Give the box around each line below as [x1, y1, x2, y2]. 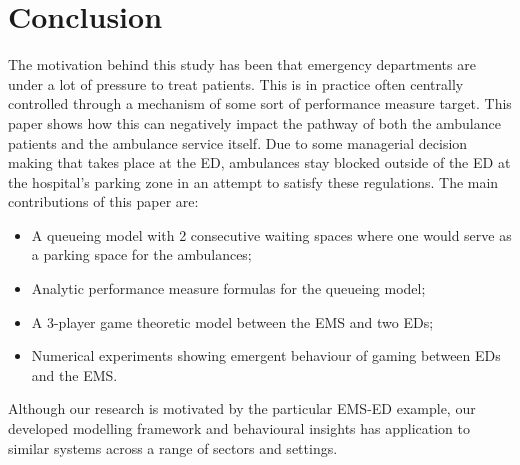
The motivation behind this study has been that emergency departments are [8, 54, 476, 75]
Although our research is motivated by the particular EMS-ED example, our [8, 398, 476, 419]
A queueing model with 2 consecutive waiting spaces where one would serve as [31, 224, 512, 245]
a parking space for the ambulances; [31, 244, 252, 265]
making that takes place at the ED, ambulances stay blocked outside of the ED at [8, 152, 511, 173]
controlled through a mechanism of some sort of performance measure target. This [8, 93, 512, 114]
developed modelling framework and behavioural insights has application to [8, 418, 471, 439]
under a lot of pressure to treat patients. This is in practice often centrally [8, 73, 464, 94]
